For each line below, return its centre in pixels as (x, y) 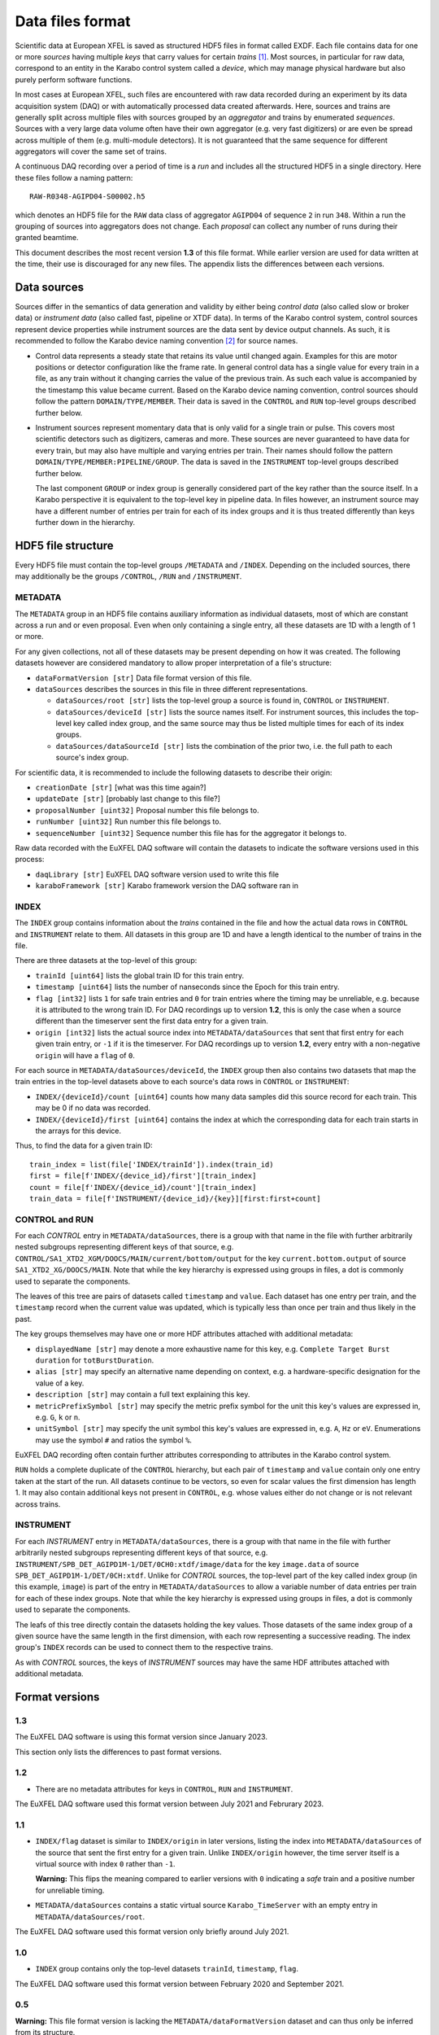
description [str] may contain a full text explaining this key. (143, 1394)
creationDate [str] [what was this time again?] (121, 788)
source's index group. (92, 758)
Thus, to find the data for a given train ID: (84, 1146)
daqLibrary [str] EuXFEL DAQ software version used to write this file (157, 874)
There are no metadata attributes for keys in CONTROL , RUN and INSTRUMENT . (164, 1789)
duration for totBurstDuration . (95, 1360)
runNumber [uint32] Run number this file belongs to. (128, 821)
